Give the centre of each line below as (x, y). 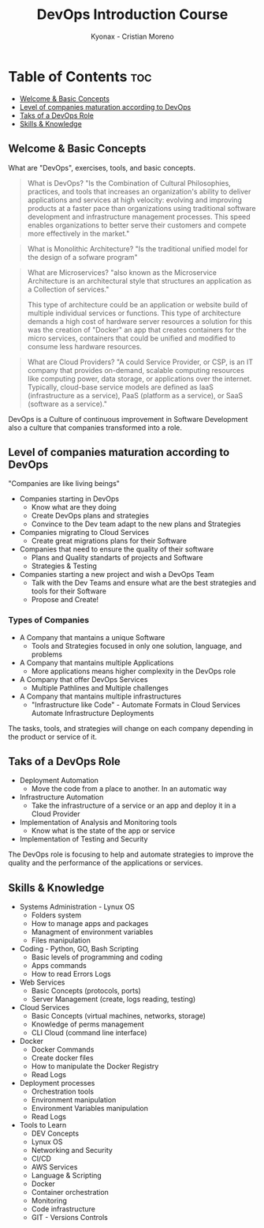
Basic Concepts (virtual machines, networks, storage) (119, 1016)
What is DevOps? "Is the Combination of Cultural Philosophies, (129, 183)
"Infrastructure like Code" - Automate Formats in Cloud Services (136, 704)
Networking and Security (72, 1151)
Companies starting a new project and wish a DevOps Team (117, 574)
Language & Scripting (67, 1176)
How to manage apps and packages (90, 924)
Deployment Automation (59, 781)
